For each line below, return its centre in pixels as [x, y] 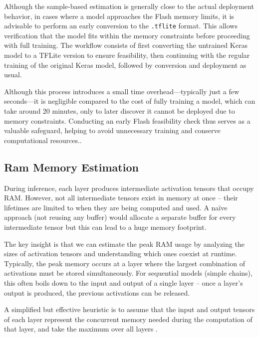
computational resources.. [43, 140]
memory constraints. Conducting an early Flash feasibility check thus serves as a [127, 120]
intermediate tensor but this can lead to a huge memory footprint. [105, 227]
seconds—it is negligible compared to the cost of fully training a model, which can [130, 101]
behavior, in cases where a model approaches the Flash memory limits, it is [119, 16]
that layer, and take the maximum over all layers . [81, 329]
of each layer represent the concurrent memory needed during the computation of [128, 319]
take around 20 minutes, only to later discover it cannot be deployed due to [120, 111]
